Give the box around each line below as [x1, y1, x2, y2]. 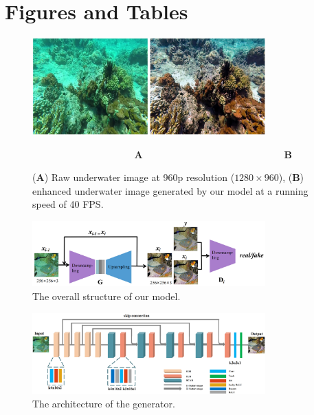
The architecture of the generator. [32, 396, 175, 410]
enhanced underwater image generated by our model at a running [32, 183, 309, 198]
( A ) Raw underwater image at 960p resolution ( [32, 170, 235, 184]
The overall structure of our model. [32, 288, 181, 303]
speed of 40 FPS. [32, 197, 104, 211]
